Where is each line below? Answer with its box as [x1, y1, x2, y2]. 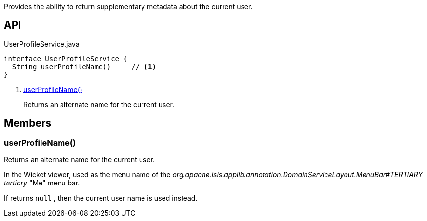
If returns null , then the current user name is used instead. [4, 194, 198, 203]
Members [4, 117, 52, 129]
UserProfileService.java [4, 39, 80, 48]
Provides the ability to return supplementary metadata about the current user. [4, 2, 253, 11]
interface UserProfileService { [4, 55, 127, 63]
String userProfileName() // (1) [12, 62, 156, 71]
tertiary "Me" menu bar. [4, 179, 80, 187]
